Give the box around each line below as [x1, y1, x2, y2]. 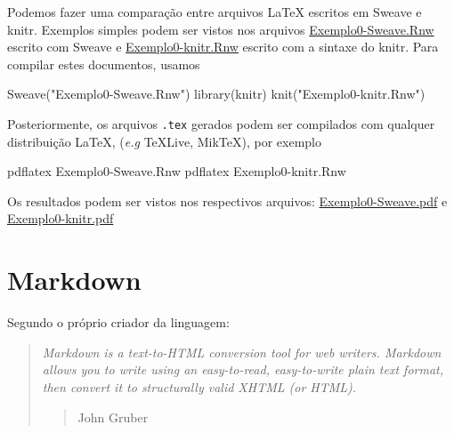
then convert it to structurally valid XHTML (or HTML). [42, 377, 357, 396]
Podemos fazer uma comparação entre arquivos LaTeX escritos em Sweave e [7, 3, 422, 20]
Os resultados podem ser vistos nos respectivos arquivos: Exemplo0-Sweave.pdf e [7, 191, 448, 210]
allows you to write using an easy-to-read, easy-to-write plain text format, [42, 360, 444, 379]
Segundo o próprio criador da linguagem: [7, 313, 230, 332]
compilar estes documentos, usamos [7, 54, 200, 73]
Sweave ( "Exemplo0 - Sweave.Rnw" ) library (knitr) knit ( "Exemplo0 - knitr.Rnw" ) [7, 84, 426, 103]
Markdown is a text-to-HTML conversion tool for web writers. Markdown [42, 342, 442, 361]
